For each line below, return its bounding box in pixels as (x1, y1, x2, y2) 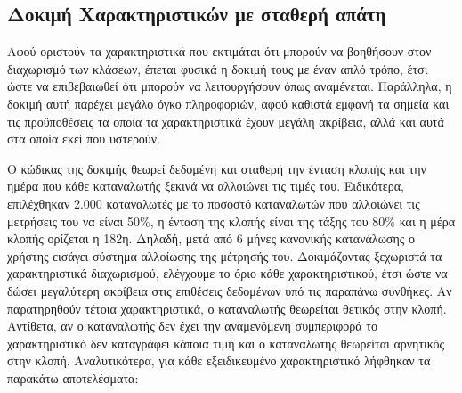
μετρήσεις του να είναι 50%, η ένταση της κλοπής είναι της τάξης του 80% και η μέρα (7, 211, 456, 230)
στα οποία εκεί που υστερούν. (7, 129, 161, 148)
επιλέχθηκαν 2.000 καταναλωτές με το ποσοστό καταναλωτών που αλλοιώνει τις (7, 193, 420, 212)
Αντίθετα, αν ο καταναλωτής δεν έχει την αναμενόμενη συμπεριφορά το (7, 316, 377, 335)
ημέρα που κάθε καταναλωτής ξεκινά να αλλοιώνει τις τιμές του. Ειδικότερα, (7, 176, 404, 195)
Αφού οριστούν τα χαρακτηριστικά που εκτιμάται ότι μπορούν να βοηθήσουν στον (7, 42, 432, 61)
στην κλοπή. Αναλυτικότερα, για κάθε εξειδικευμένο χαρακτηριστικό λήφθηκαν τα (7, 351, 431, 370)
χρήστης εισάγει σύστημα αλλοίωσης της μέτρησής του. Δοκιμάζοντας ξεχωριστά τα (7, 246, 442, 265)
